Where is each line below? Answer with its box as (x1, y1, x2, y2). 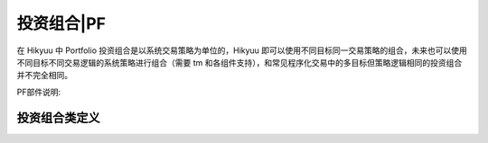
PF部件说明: (16, 86, 61, 97)
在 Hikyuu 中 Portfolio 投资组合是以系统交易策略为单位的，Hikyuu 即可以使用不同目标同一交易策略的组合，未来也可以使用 (16, 45, 467, 56)
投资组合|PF (16, 13, 106, 33)
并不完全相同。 (16, 70, 72, 81)
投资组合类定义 (16, 110, 100, 125)
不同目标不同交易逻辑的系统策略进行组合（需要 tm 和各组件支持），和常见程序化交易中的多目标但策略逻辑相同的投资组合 (16, 57, 463, 67)
